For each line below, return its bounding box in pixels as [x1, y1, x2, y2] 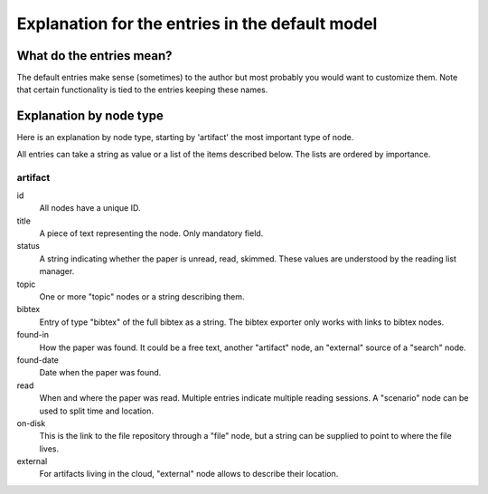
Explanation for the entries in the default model [16, 14, 378, 33]
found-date [16, 354, 59, 366]
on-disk [16, 417, 46, 429]
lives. [39, 443, 59, 454]
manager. [39, 266, 75, 277]
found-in [16, 329, 50, 340]
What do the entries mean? [16, 48, 173, 63]
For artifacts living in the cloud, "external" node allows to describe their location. [39, 469, 339, 480]
